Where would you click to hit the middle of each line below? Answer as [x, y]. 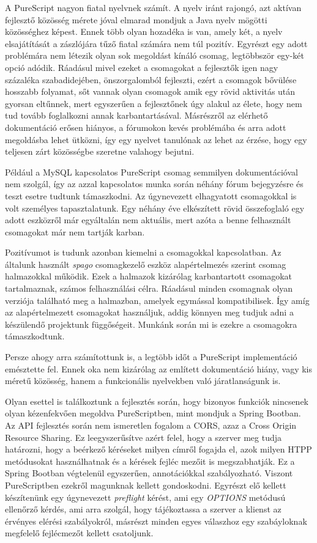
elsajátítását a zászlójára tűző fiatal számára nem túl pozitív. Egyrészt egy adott [156, 43]
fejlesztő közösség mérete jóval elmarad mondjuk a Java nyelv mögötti [136, 19]
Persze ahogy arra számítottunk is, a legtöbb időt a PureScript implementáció [151, 357]
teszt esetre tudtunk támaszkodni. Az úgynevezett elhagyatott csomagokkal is [151, 195]
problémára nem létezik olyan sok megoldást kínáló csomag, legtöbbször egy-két [155, 55]
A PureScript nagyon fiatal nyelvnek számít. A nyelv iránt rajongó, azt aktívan [153, 7]
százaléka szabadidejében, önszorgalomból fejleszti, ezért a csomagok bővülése [151, 79]
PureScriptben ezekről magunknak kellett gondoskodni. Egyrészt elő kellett [146, 485]
